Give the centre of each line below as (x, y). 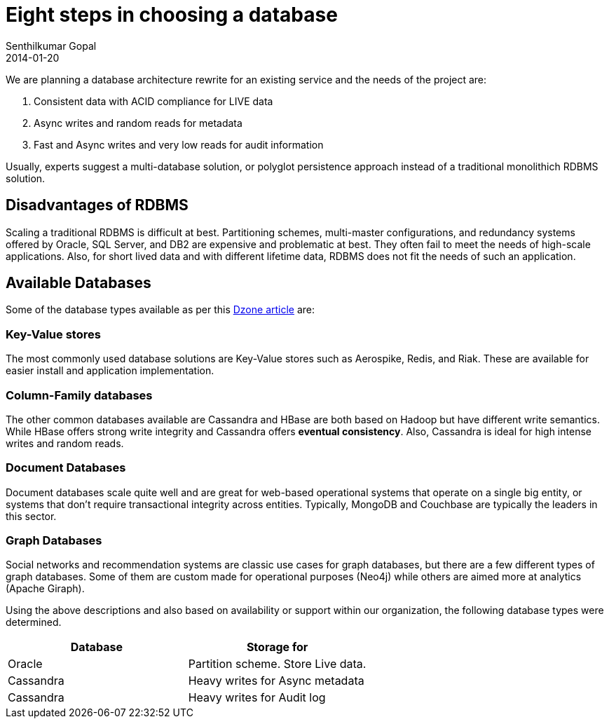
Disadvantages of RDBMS (97, 205)
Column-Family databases (79, 395)
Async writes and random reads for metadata (138, 123)
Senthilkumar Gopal (51, 46)
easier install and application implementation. (110, 371)
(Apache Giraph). (45, 589)
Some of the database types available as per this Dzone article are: (160, 310)
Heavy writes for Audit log (257, 698)
